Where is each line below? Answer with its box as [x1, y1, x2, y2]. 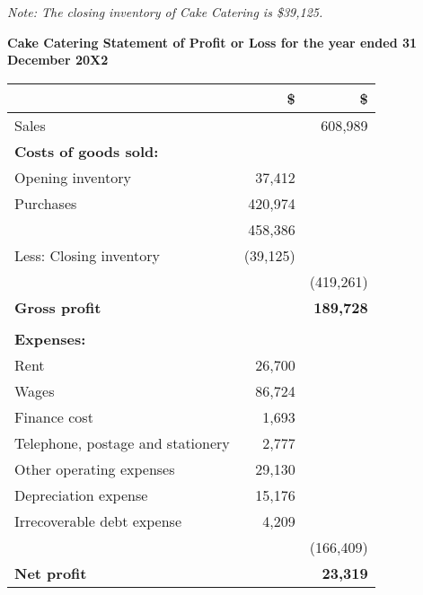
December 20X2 [7, 50, 109, 69]
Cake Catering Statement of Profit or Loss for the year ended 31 [7, 32, 418, 51]
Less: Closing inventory [14, 244, 160, 266]
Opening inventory [14, 166, 131, 188]
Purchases [14, 192, 77, 214]
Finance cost [14, 406, 93, 427]
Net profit [14, 562, 87, 583]
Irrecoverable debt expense [14, 510, 181, 531]
